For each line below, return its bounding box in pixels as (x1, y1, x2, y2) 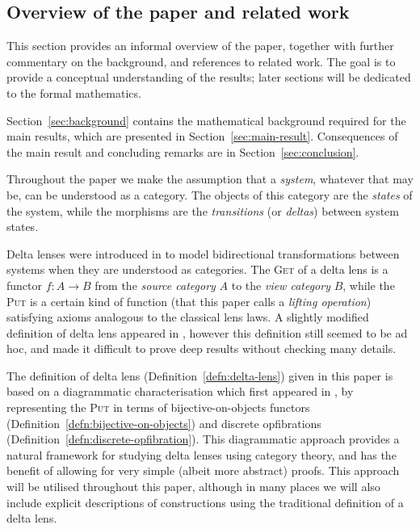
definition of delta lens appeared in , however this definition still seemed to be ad (6, 324, 408, 341)
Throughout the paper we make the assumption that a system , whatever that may (6, 170, 414, 187)
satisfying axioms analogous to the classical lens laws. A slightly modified (6, 309, 369, 325)
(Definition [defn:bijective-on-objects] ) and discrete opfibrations (6, 414, 321, 431)
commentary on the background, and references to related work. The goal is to (6, 52, 396, 69)
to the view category (231, 276, 330, 293)
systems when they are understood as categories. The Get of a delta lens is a (6, 261, 388, 278)
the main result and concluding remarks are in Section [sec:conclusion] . (6, 143, 359, 160)
